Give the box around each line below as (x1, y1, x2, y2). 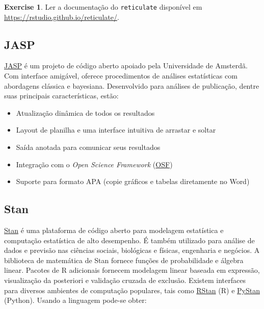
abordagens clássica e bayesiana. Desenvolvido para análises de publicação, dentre (4, 80, 259, 91)
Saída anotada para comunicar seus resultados (16, 142, 161, 152)
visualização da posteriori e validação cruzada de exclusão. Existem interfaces (4, 274, 246, 285)
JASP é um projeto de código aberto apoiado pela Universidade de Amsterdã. (4, 60, 248, 71)
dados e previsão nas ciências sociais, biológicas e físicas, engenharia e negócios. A (4, 245, 260, 255)
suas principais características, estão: (4, 90, 119, 101)
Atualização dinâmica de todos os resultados (16, 107, 155, 118)
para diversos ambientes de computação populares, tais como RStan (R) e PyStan (4, 285, 260, 295)
